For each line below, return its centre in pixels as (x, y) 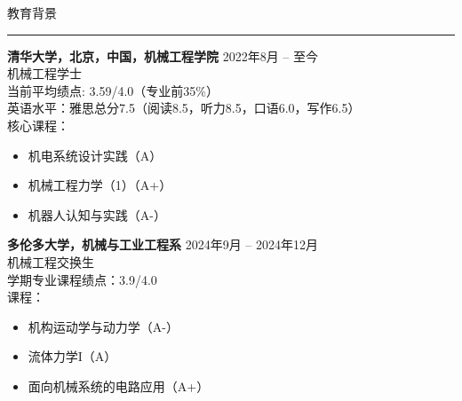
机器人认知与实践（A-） (97, 214)
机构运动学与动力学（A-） (103, 326)
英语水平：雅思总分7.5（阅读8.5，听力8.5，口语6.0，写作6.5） (184, 108)
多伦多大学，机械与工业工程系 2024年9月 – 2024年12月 (163, 244)
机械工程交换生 (51, 261)
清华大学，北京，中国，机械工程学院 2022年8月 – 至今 (163, 55)
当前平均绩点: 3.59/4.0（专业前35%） (113, 90)
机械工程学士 (44, 73)
